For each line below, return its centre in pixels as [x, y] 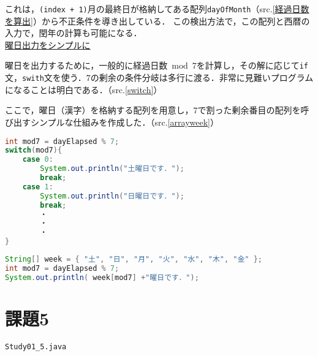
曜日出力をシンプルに [48, 44]
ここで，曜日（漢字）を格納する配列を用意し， [99, 110]
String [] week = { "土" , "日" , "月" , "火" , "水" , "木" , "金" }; [134, 259]
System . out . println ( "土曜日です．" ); [112, 169]
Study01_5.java [36, 347]
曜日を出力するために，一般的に [69, 65]
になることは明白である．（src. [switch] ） [84, 89]
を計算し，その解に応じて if [252, 65]
